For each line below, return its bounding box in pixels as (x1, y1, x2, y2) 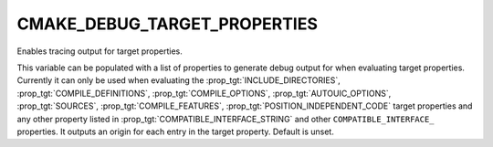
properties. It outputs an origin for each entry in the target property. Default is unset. (16, 126, 335, 137)
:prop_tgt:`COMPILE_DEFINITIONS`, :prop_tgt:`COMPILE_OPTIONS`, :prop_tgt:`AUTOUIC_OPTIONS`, (16, 88, 392, 99)
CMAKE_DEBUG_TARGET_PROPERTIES (16, 14, 319, 34)
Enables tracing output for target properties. (16, 46, 183, 57)
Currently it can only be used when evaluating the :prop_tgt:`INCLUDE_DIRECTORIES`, (16, 75, 341, 86)
